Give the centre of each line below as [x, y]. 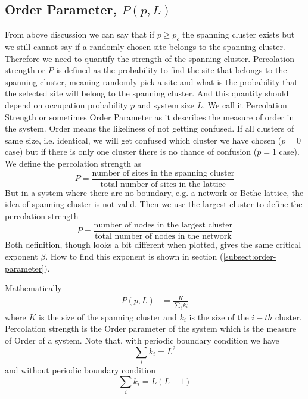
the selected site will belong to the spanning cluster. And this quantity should [147, 93]
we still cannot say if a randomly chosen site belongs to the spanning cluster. [145, 46]
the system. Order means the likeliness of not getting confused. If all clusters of [150, 128]
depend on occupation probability [66, 105]
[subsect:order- [250, 256]
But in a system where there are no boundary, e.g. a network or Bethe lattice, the [154, 192]
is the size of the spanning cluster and [108, 317]
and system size [166, 105]
